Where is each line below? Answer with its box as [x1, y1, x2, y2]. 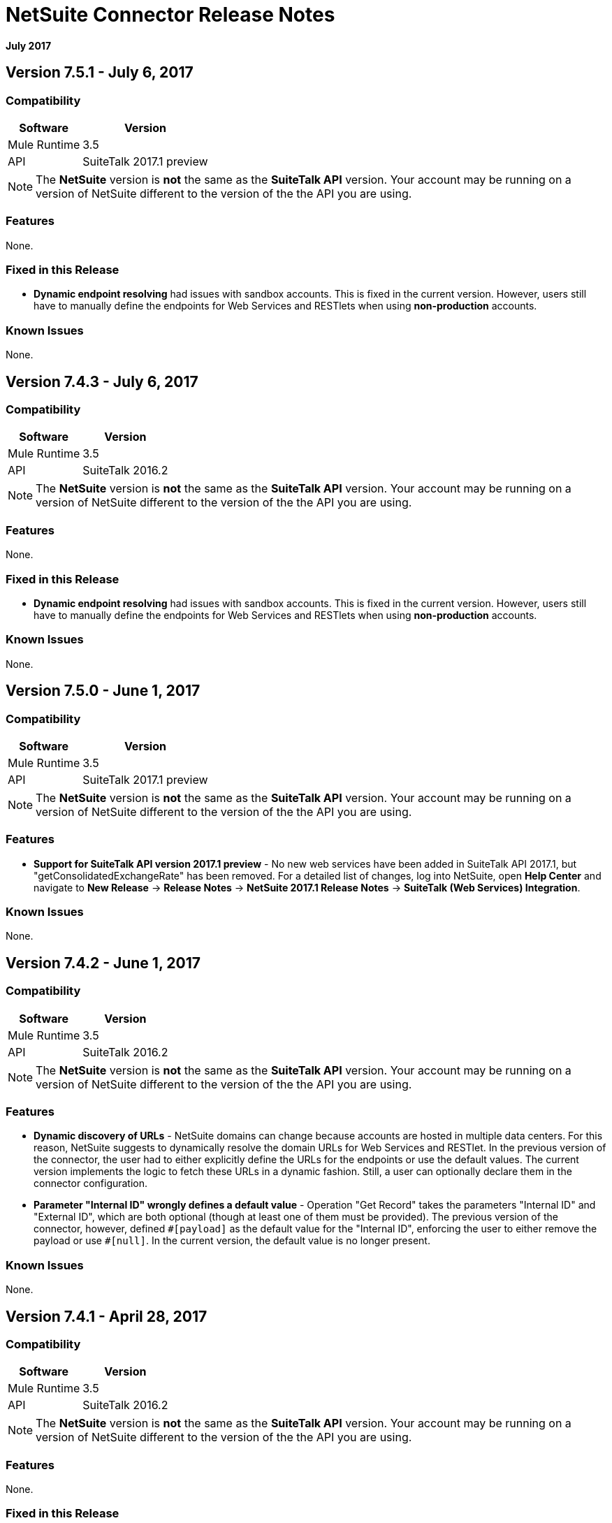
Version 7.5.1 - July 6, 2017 [6, 64, 194, 82]
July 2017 [6, 39, 52, 52]
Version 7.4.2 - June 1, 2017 [6, 954, 201, 972]
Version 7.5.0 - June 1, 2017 [6, 682, 201, 700]
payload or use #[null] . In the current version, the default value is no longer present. [34, 1234, 430, 1247]
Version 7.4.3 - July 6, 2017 [6, 372, 198, 391]
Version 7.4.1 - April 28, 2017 [6, 1307, 207, 1325]
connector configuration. [34, 1177, 148, 1190]
